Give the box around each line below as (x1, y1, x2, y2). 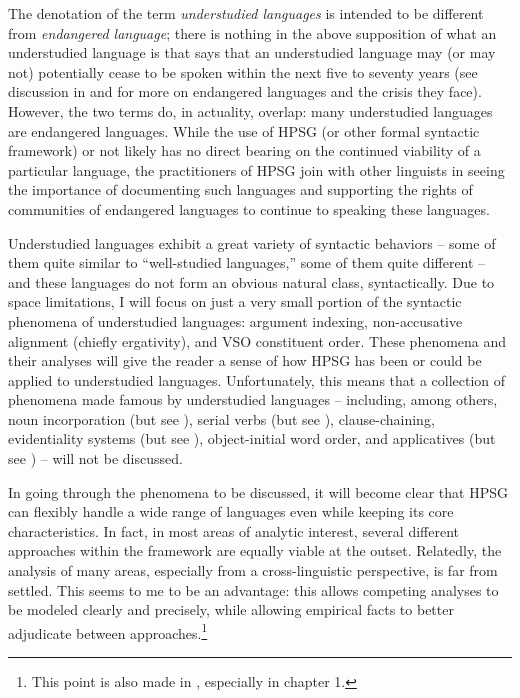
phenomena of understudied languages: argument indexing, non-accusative (8, 310, 463, 331)
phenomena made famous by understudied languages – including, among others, (8, 389, 498, 410)
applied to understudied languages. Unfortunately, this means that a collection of (8, 369, 506, 390)
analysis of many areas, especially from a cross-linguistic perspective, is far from (8, 560, 498, 581)
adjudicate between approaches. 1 (8, 619, 208, 643)
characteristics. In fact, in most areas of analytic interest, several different (8, 520, 459, 541)
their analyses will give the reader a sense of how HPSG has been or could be (8, 350, 482, 371)
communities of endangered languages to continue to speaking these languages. (8, 198, 490, 219)
